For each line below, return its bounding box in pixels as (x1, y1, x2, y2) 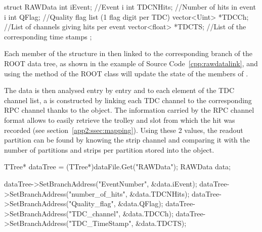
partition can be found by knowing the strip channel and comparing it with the (4, 134, 250, 145)
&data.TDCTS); (135, 218, 187, 228)
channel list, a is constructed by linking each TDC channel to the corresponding (4, 95, 252, 105)
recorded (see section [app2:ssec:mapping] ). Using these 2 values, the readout (4, 124, 243, 135)
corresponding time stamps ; (4, 31, 92, 41)
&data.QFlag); (118, 198, 163, 209)
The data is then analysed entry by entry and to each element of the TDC (4, 85, 234, 96)
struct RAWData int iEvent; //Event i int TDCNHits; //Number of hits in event (4, 2, 256, 12)
